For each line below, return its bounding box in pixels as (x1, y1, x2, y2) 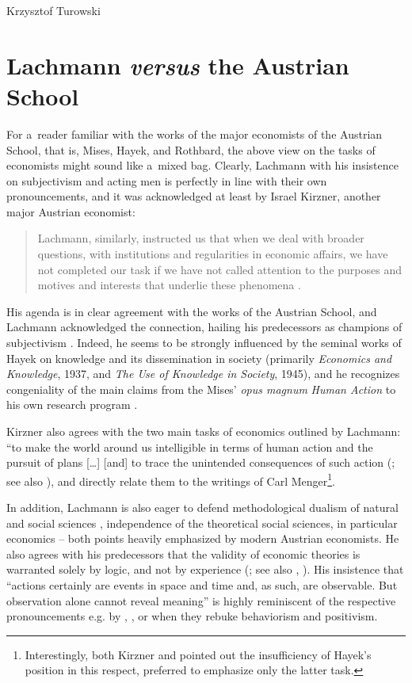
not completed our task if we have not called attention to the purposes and (37, 261, 402, 277)
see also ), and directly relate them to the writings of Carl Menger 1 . (6, 470, 335, 489)
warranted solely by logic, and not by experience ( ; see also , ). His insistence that (6, 561, 404, 578)
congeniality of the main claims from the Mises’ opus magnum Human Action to (6, 380, 396, 397)
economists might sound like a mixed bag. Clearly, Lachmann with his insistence (6, 157, 399, 174)
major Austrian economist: (6, 203, 135, 219)
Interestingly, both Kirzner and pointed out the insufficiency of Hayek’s (25, 646, 372, 662)
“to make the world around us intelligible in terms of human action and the (6, 438, 373, 455)
